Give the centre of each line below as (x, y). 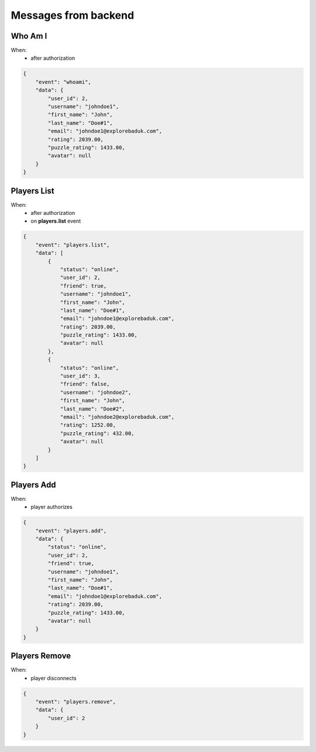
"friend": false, (85, 384)
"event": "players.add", (71, 531)
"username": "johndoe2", (96, 392)
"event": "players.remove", (76, 702)
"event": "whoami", (63, 82)
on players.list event (56, 221)
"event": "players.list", (73, 245)
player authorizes (51, 507)
